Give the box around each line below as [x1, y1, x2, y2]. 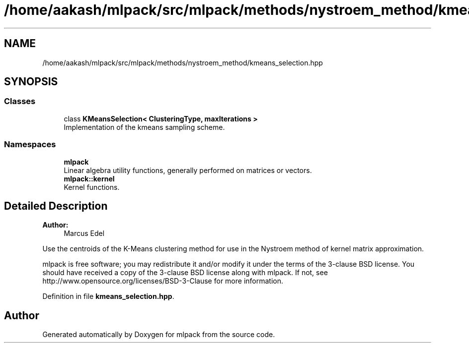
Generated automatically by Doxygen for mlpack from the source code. [42, 330, 275, 339]
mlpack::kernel [64, 174, 115, 183]
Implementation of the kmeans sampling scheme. [64, 122, 225, 131]
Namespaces [4, 139, 56, 150]
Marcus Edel [64, 229, 105, 238]
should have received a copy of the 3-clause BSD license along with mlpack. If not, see [42, 268, 328, 277]
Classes [4, 96, 36, 107]
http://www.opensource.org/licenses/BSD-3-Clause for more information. [42, 277, 283, 286]
